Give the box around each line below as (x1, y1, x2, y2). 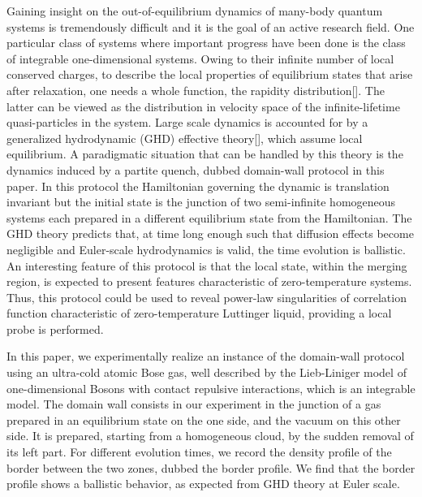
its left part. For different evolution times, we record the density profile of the (6, 443, 392, 460)
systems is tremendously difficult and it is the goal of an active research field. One (6, 18, 415, 35)
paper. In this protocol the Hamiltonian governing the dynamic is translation (6, 177, 390, 194)
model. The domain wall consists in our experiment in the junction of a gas (6, 395, 381, 413)
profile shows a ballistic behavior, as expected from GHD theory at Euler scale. (6, 475, 400, 492)
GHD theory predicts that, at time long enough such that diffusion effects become (6, 225, 414, 242)
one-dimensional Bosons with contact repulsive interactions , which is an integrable (6, 379, 416, 396)
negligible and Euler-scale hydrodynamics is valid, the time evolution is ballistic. (6, 240, 406, 257)
